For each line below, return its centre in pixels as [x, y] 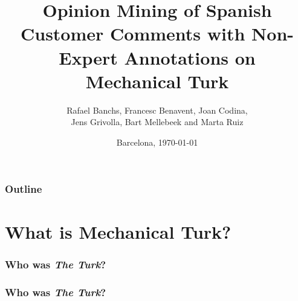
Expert [88, 57]
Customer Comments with [133, 34]
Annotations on [190, 57]
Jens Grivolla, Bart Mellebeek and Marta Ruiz [157, 122]
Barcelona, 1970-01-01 [157, 142]
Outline [24, 189]
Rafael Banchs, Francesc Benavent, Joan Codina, [157, 110]
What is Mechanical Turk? [118, 231]
